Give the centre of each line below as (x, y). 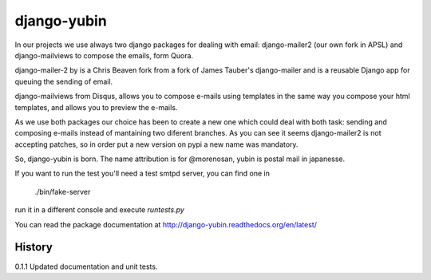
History (34, 247)
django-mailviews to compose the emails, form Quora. (104, 55)
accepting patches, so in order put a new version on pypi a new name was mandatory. (156, 144)
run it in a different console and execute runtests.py (100, 210)
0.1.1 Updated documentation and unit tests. (86, 266)
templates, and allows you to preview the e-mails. (96, 107)
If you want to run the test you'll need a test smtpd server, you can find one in (142, 174)
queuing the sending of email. (64, 81)
